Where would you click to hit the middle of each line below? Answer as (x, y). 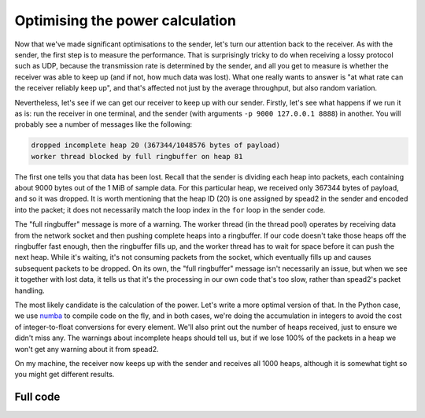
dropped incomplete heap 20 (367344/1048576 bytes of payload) (156, 145)
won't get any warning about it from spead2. (87, 349)
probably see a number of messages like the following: (103, 124)
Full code (37, 397)
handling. (30, 290)
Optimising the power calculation (125, 20)
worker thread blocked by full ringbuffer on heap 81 (137, 156)
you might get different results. (65, 375)
